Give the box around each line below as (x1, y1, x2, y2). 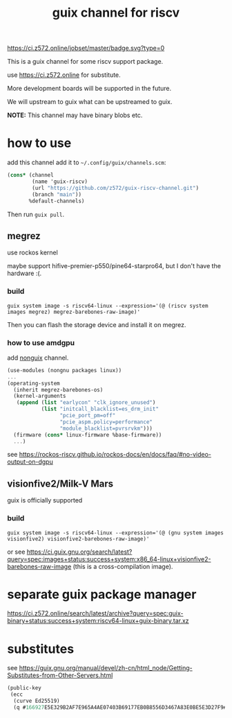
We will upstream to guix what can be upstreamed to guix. (7, 98, 173, 106)
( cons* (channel (7, 172, 54, 179)
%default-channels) (28, 198, 85, 204)
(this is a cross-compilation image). (72, 562, 173, 570)
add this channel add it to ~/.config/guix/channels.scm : (7, 158, 166, 167)
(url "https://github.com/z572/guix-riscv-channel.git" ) (32, 184, 199, 191)
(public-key (7, 685, 41, 692)
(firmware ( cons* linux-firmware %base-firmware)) (13, 431, 162, 438)
